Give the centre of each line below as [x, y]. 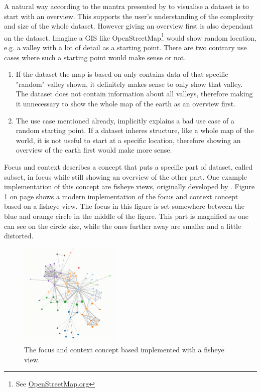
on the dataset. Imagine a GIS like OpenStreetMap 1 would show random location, [130, 37]
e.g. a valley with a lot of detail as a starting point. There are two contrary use [125, 47]
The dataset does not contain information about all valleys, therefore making [134, 94]
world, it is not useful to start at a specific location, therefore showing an [128, 140]
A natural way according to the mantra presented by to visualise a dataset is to [126, 6]
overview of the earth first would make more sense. [94, 150]
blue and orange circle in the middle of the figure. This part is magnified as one [126, 216]
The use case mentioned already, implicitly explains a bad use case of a [125, 120]
